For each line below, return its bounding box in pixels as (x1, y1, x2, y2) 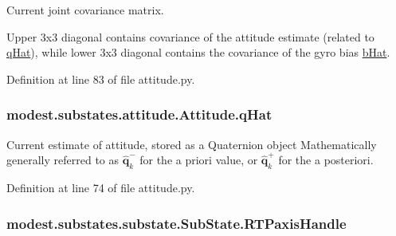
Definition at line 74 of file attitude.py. (6, 179, 195, 195)
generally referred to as (6, 151, 120, 168)
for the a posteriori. (278, 151, 374, 168)
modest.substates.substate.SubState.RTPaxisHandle (6, 213, 347, 233)
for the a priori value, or (139, 151, 258, 168)
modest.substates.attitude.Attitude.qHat (6, 104, 272, 124)
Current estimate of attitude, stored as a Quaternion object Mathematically (6, 136, 377, 152)
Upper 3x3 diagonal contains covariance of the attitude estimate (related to (6, 28, 374, 45)
